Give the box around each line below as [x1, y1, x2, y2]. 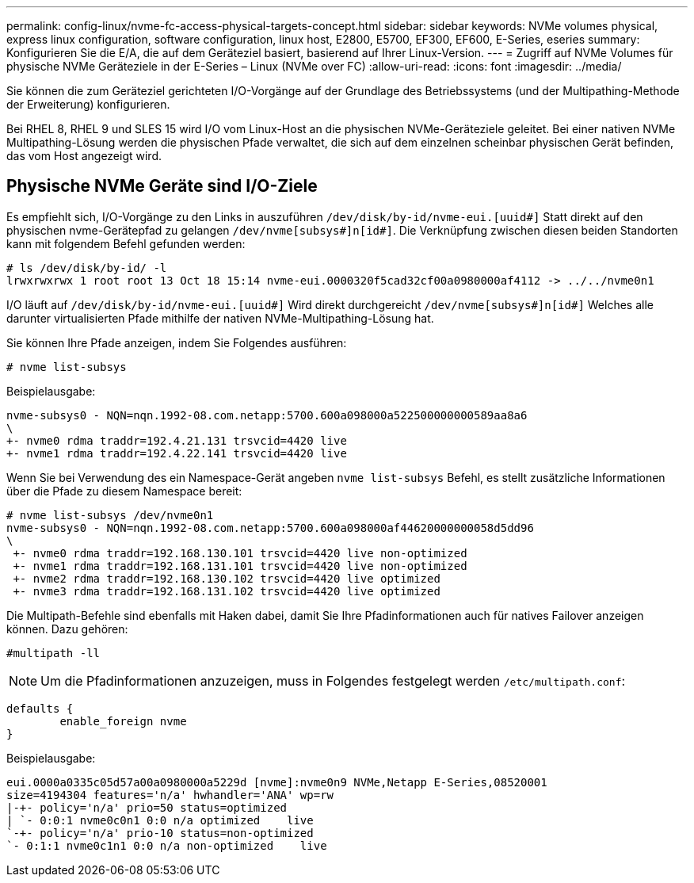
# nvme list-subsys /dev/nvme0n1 [6, 508, 214, 522]
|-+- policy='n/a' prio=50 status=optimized [6, 801, 288, 814]
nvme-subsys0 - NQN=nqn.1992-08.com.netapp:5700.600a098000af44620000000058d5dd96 [6, 521, 534, 534]
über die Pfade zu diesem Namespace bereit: [6, 484, 242, 498]
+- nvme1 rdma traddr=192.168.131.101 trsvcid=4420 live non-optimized [13, 559, 467, 572]
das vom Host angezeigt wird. [6, 149, 162, 162]
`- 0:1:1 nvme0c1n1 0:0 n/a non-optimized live [6, 839, 327, 852]
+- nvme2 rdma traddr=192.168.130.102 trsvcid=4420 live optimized [13, 571, 440, 585]
